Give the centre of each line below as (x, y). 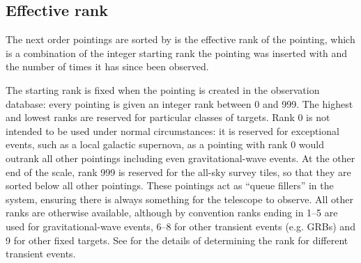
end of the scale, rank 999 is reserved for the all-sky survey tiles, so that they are (178, 172)
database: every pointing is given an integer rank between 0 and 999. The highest (179, 103)
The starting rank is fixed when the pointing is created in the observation (163, 89)
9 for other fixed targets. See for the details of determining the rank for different (177, 240)
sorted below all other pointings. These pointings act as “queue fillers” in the (170, 185)
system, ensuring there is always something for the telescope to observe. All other (179, 199)
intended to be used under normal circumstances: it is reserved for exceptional (172, 130)
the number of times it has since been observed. (107, 66)
